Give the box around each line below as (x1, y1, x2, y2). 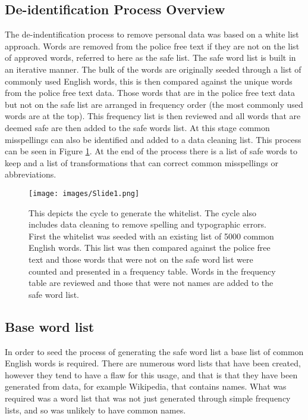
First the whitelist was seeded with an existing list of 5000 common (29, 229, 274, 242)
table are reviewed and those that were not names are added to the (29, 276, 274, 289)
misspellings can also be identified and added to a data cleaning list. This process (5, 133, 301, 145)
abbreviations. (5, 168, 56, 181)
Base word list (5, 317, 95, 335)
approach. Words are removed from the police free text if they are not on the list (5, 39, 300, 52)
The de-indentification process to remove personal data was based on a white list (5, 28, 299, 41)
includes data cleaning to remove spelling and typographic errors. (29, 218, 266, 231)
